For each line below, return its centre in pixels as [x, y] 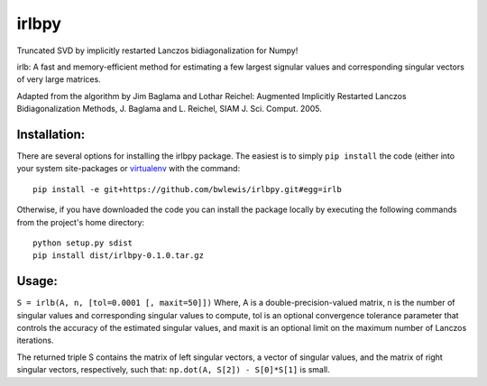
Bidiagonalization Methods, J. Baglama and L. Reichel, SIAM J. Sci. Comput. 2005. [169, 109]
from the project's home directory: [80, 222]
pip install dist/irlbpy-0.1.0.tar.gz [119, 256]
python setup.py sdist [83, 243]
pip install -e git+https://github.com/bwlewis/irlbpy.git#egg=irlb [187, 189]
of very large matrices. [59, 79]
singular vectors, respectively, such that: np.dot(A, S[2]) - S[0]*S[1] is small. [174, 370]
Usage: [37, 281]
